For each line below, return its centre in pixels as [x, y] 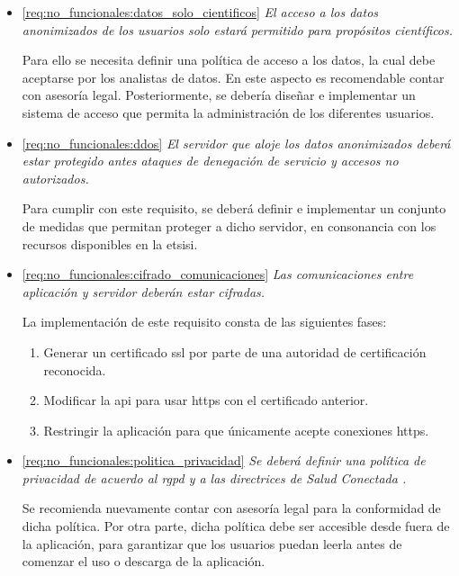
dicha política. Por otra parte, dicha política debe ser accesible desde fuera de [236, 526]
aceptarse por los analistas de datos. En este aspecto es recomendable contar [233, 77]
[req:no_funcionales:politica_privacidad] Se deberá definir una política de [224, 460]
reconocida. [75, 369]
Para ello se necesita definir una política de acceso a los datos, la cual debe [229, 60]
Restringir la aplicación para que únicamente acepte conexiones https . [236, 430]
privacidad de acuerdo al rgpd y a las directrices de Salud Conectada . [214, 477]
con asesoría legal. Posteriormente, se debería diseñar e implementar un [219, 95]
